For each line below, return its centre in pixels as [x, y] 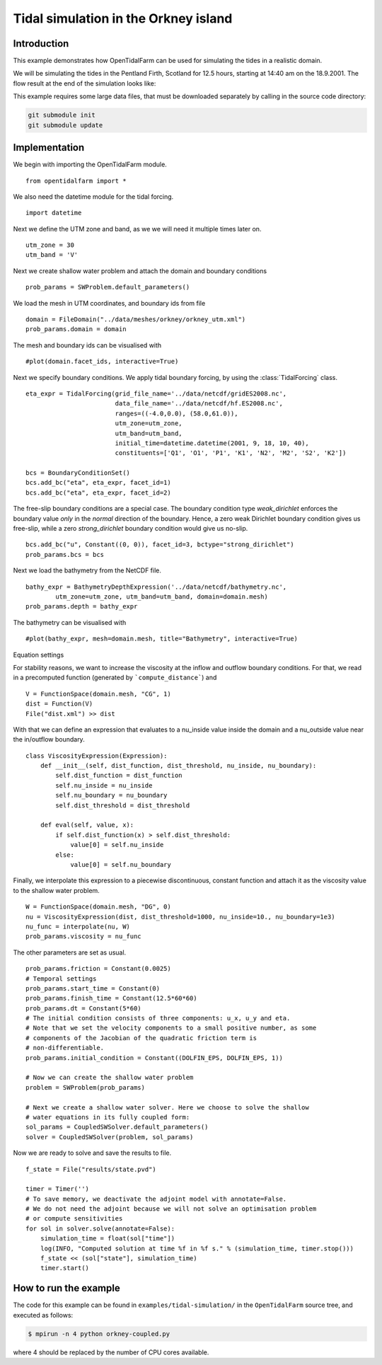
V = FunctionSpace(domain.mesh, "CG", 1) [98, 694]
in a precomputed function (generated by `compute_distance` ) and [115, 678]
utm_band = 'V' [52, 255]
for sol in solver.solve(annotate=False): [100, 1228]
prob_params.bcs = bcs [65, 554]
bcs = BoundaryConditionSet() [78, 473]
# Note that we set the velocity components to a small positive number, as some [171, 1028]
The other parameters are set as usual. [70, 952]
